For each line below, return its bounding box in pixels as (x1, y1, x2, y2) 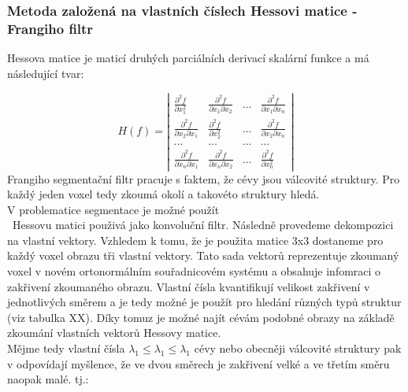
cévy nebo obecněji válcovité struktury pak (194, 340, 402, 357)
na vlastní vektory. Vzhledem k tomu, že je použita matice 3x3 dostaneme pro (7, 231, 384, 248)
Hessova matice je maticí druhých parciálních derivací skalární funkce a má (7, 50, 369, 66)
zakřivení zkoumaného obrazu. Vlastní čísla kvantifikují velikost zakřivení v (7, 278, 370, 294)
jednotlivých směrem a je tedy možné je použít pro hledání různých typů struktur (7, 294, 402, 310)
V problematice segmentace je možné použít (7, 201, 220, 217)
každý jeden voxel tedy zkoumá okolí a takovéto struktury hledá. (7, 186, 320, 202)
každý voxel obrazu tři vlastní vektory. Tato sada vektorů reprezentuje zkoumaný (7, 247, 399, 264)
